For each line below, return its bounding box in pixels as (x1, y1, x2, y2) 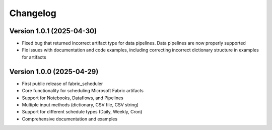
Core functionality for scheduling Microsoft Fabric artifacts (22, 88, 144, 94)
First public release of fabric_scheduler (22, 81, 103, 87)
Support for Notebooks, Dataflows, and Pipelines (22, 95, 123, 101)
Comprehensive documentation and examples (22, 116, 118, 122)
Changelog (9, 8, 56, 19)
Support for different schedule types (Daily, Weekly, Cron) (22, 109, 143, 115)
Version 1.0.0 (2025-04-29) (9, 67, 99, 76)
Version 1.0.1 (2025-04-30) (9, 27, 97, 35)
